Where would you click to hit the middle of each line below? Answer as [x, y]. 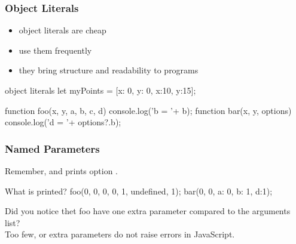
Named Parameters [52, 148]
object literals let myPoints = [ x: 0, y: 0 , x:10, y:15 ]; [100, 90]
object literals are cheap [62, 30]
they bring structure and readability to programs [109, 70]
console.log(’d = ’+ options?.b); [63, 122]
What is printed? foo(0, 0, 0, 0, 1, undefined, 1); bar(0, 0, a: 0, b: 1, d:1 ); [139, 191]
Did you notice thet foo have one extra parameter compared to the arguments [148, 211]
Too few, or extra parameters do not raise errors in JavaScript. [120, 234]
